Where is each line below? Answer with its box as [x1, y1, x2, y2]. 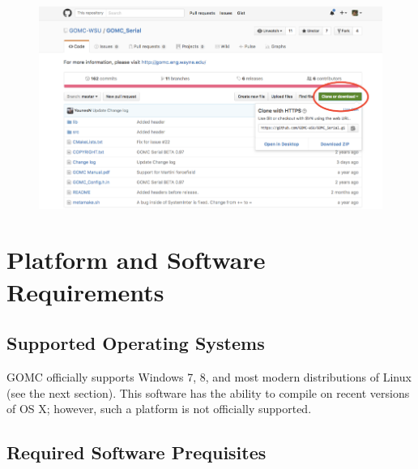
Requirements [6, 275, 164, 308]
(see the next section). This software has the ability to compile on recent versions [6, 384, 410, 401]
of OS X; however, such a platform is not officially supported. [6, 400, 312, 417]
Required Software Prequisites [6, 440, 267, 465]
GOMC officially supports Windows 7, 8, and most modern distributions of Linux [6, 369, 412, 386]
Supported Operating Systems [6, 330, 265, 356]
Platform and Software [6, 243, 266, 276]
